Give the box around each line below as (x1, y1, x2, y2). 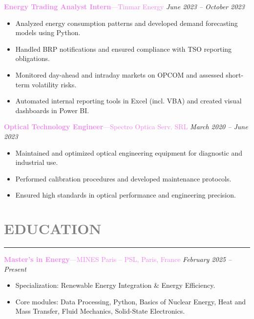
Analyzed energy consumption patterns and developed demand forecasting (15, 18, 238, 28)
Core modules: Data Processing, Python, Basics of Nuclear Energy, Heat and (15, 296, 246, 306)
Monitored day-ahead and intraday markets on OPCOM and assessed (15, 69, 224, 80)
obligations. (15, 53, 50, 63)
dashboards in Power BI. (15, 105, 89, 115)
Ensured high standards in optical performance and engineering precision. (15, 190, 236, 200)
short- (226, 69, 244, 80)
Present (4, 263, 26, 274)
